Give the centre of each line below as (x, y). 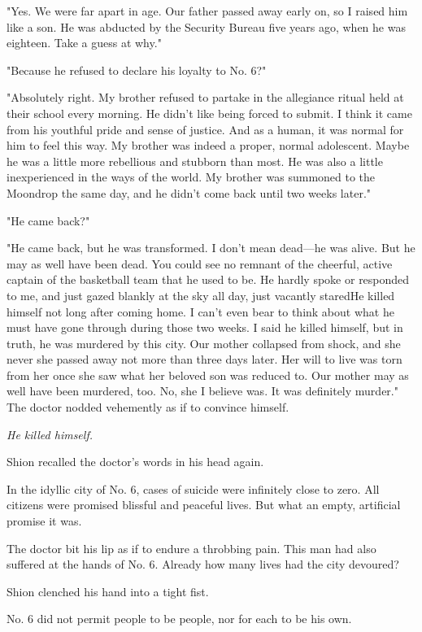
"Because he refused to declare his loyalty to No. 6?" (137, 70)
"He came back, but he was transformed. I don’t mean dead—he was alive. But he (211, 248)
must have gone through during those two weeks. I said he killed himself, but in (205, 327)
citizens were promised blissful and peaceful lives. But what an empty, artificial (204, 505)
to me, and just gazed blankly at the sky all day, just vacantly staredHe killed (201, 295)
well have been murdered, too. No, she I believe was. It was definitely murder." (202, 391)
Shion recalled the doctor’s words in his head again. (135, 462)
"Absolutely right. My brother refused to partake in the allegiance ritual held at (205, 97)
